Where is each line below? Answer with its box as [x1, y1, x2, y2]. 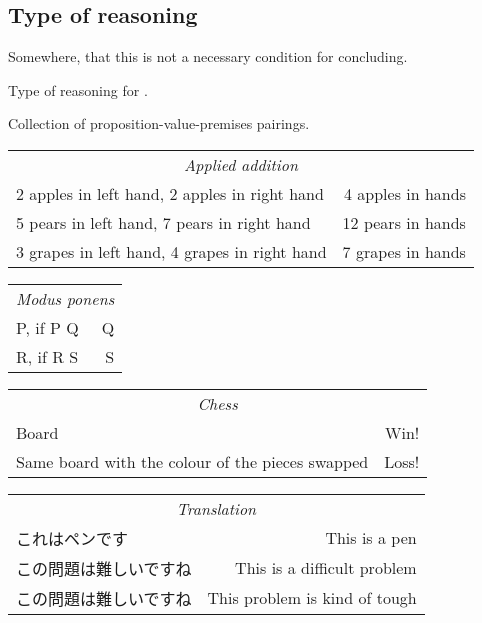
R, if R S [16, 344, 79, 368]
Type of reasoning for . [8, 79, 148, 100]
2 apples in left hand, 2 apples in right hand [16, 181, 324, 205]
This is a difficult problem [235, 556, 417, 580]
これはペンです [16, 526, 129, 550]
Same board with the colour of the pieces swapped [16, 449, 369, 473]
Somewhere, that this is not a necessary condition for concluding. [8, 46, 408, 66]
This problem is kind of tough [207, 586, 417, 610]
